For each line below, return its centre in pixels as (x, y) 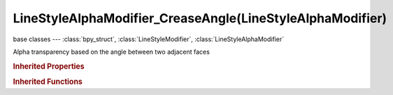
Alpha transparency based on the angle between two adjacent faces (111, 52)
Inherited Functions (48, 82)
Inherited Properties (49, 66)
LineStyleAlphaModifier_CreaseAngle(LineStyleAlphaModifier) (200, 18)
